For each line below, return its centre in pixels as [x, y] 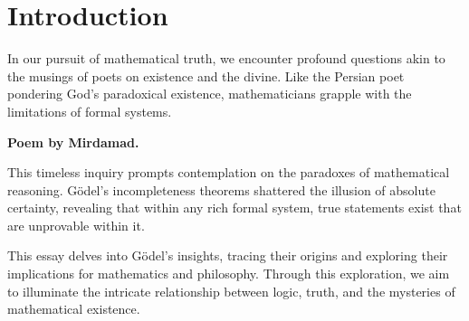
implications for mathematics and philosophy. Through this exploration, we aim [229, 274]
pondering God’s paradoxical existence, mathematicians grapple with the [210, 94]
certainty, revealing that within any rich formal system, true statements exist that [234, 208]
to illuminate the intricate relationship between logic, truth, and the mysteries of [231, 291]
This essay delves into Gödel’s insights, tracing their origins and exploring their [228, 255]
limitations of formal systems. [90, 111]
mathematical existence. [74, 309]
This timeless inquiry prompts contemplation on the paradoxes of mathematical [229, 172]
